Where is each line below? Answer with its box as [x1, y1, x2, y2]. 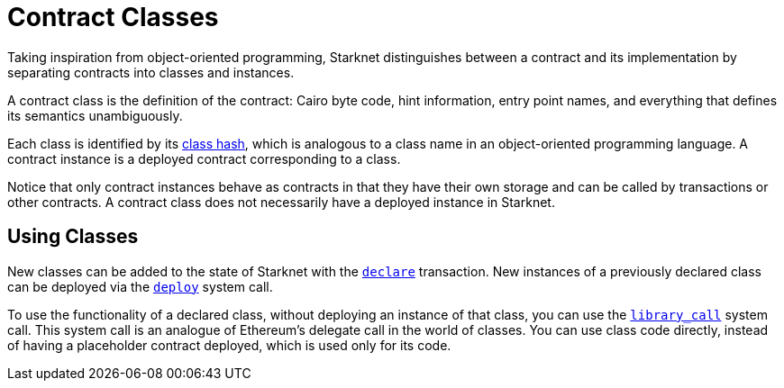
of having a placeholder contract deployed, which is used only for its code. [7, 337, 451, 353]
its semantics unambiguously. [7, 107, 183, 123]
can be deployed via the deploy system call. [7, 278, 273, 294]
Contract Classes [7, 2, 219, 32]
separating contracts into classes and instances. [7, 64, 295, 80]
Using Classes [7, 225, 139, 248]
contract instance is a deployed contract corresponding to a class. [7, 150, 401, 167]
